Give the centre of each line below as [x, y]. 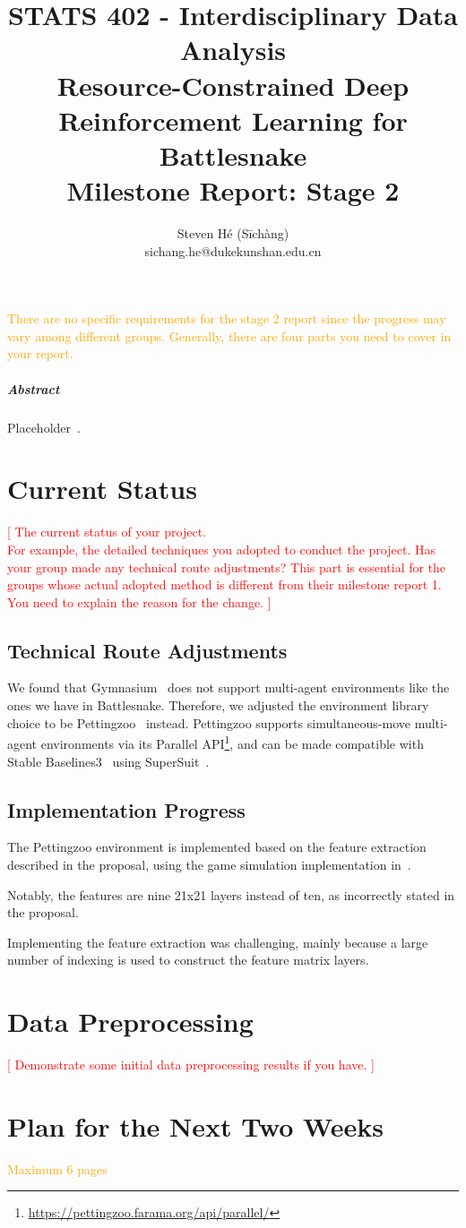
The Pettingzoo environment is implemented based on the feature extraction [217, 847]
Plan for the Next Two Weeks [195, 1125]
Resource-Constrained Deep [233, 85]
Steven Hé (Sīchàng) [233, 233]
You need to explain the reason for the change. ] [139, 601]
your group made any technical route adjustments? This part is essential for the [227, 567]
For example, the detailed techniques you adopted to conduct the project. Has [221, 549]
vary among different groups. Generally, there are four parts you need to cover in [229, 335]
